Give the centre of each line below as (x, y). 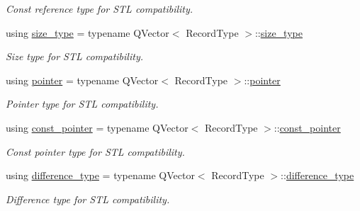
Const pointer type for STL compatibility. (95, 151)
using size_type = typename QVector (88, 32)
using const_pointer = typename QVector (97, 127)
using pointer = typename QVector (82, 80)
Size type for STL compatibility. (74, 56)
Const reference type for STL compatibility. (100, 8)
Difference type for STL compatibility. (88, 199)
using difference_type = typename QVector (100, 175)
